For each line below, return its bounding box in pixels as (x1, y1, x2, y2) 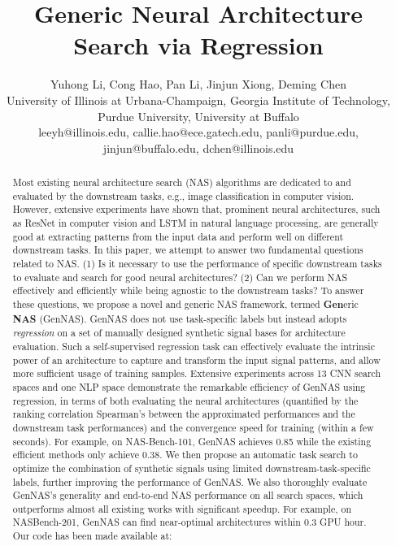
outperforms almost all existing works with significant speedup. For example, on (12, 501, 352, 515)
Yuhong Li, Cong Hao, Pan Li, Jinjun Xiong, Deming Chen (50, 76, 346, 93)
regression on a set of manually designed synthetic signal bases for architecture (12, 326, 346, 340)
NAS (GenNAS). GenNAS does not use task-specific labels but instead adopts (12, 311, 347, 326)
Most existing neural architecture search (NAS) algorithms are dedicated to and (12, 175, 351, 189)
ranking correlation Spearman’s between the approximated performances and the (12, 407, 355, 421)
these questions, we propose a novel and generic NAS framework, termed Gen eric (12, 297, 359, 311)
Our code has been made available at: (12, 529, 172, 543)
